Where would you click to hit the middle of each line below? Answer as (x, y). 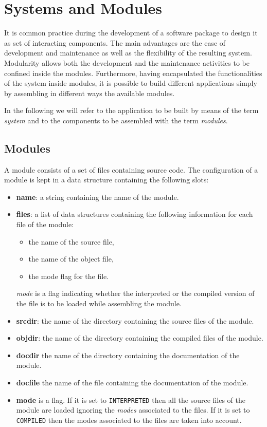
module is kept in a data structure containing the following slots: (106, 180)
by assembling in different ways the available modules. (90, 93)
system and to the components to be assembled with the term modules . (116, 120)
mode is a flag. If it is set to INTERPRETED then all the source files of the (131, 400)
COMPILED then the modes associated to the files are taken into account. (129, 420)
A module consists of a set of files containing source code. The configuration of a (131, 169)
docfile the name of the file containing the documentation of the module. (132, 382)
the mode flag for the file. (69, 276)
